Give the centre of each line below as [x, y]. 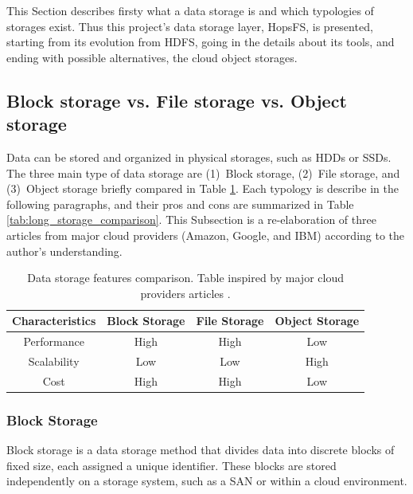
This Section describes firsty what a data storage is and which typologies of [190, 10]
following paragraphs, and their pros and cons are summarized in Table [180, 204]
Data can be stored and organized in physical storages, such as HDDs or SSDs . [199, 157]
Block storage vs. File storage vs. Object [177, 100]
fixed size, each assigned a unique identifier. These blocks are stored [171, 465]
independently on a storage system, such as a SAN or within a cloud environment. [207, 481]
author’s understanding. [64, 251]
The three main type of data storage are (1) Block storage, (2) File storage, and [203, 173]
